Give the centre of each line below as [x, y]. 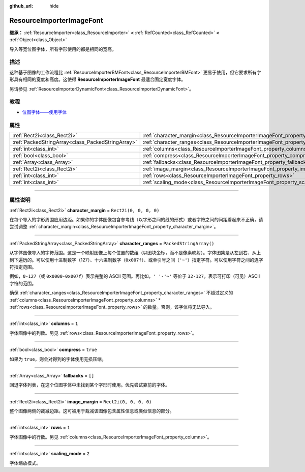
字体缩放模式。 [25, 463]
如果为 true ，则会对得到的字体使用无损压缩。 [58, 359]
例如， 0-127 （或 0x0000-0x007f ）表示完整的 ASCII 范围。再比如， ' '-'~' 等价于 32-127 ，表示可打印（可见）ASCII [135, 276]
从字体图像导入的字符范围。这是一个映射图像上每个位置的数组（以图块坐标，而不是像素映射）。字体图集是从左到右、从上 [135, 253]
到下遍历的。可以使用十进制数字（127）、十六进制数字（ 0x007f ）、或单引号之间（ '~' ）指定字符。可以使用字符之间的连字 [136, 260]
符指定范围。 [23, 267]
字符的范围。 [23, 283]
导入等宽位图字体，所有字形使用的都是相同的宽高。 [63, 49]
